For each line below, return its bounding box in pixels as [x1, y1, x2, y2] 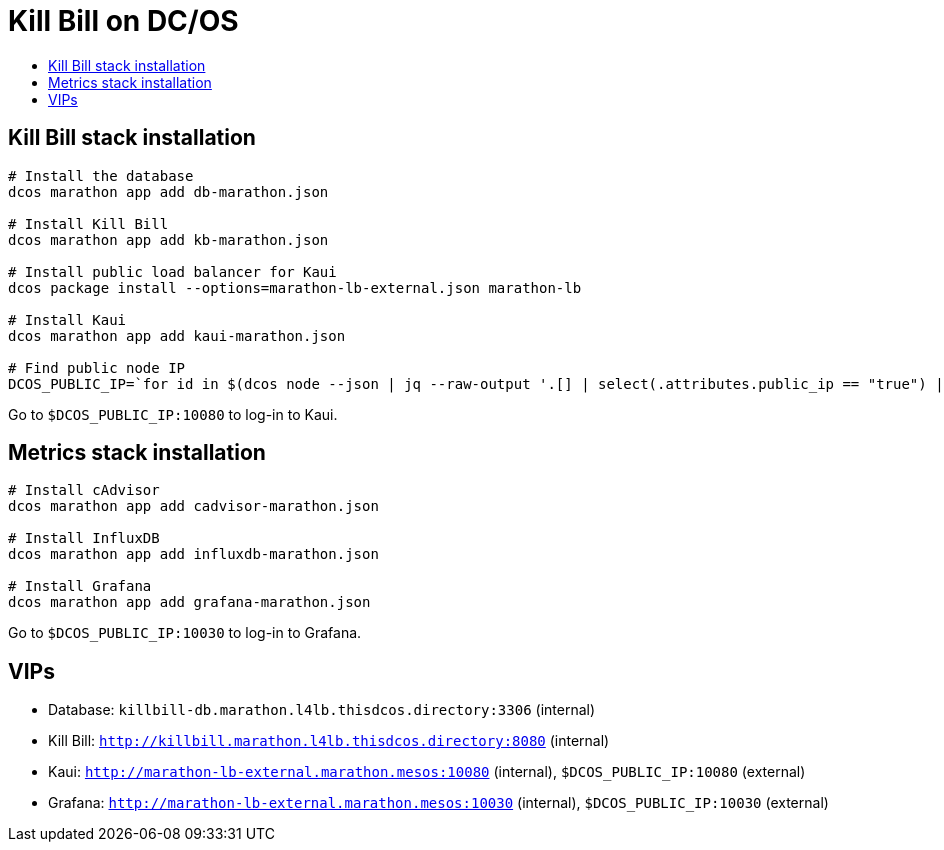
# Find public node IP [8, 359, 186, 376]
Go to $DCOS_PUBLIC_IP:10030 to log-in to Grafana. [8, 624, 362, 642]
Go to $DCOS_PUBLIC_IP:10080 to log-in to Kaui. [8, 405, 338, 423]
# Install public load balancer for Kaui [8, 263, 337, 280]
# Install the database [8, 167, 194, 184]
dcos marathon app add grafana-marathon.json [8, 594, 371, 611]
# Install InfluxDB [8, 530, 160, 547]
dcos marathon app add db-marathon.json [8, 183, 329, 200]
